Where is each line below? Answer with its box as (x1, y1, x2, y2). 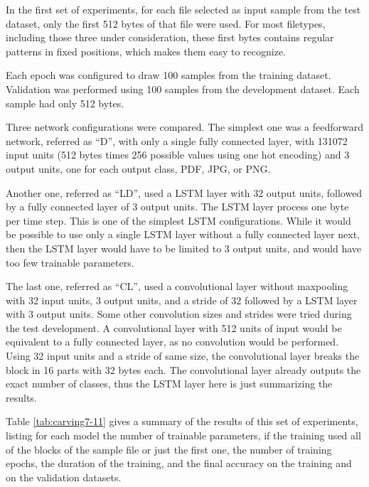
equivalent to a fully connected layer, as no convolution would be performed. (6, 334, 339, 349)
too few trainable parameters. (6, 255, 134, 269)
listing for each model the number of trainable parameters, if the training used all (6, 428, 361, 443)
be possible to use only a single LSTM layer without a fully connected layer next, (6, 227, 360, 242)
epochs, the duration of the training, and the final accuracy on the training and (6, 456, 352, 471)
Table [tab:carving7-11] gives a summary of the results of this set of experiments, (6, 414, 358, 429)
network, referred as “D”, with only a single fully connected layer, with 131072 (6, 133, 348, 148)
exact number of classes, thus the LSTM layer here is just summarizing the (6, 376, 333, 391)
